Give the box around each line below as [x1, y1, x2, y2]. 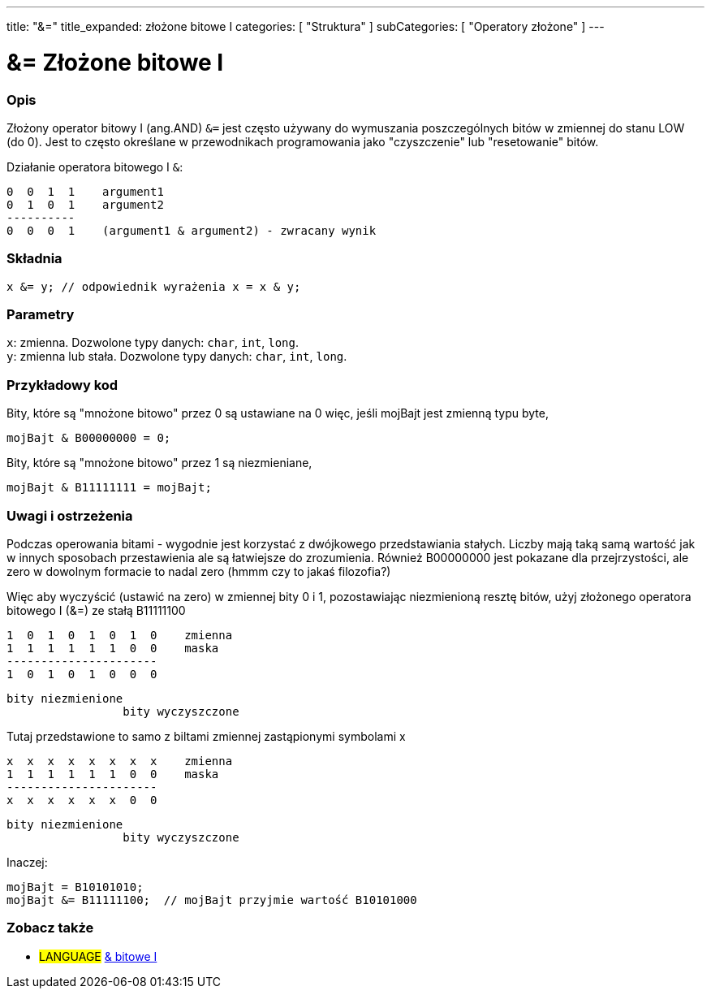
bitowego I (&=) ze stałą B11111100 [6, 603, 186, 617]
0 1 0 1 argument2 [6, 197, 164, 211]
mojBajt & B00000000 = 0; [6, 431, 171, 445]
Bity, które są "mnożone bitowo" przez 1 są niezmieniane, [6, 456, 312, 470]
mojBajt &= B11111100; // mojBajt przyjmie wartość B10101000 [6, 893, 417, 906]
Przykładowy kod [6, 376, 118, 393]
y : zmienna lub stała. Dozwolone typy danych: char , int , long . [6, 349, 347, 364]
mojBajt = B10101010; [6, 880, 144, 893]
